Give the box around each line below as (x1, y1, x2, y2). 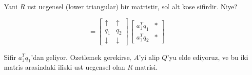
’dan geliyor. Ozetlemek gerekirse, (31, 52, 132, 62)
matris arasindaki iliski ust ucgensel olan (4, 62, 125, 72)
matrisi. (135, 62, 158, 72)
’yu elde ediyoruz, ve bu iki (167, 52, 248, 62)
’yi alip (138, 52, 160, 62)
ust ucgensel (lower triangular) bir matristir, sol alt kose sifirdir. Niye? (27, 1, 237, 11)
